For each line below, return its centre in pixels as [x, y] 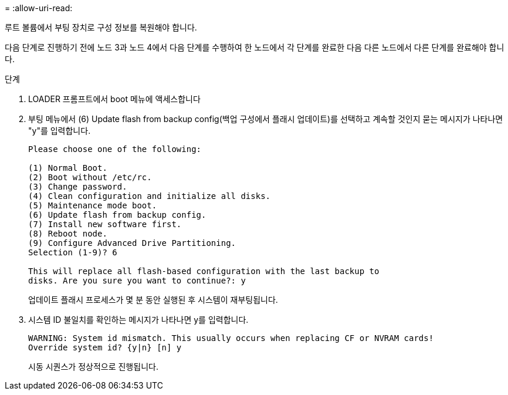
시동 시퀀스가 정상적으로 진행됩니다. [93, 367]
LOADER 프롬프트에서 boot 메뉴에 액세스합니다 [114, 99]
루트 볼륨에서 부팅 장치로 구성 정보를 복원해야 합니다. [101, 27]
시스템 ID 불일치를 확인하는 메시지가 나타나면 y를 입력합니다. [138, 320]
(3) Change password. [78, 187]
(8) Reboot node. [68, 234]
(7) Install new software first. [105, 224]
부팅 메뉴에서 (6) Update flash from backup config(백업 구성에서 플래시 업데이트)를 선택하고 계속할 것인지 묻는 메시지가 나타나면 [266, 119]
